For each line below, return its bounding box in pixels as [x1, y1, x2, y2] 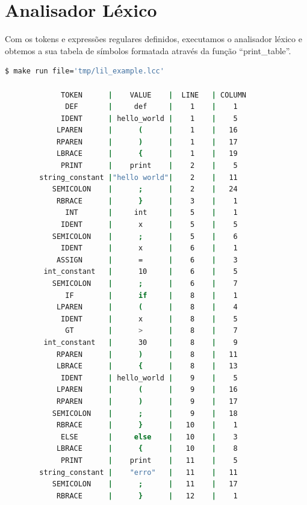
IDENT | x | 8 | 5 [61, 314, 238, 323]
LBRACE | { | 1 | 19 [56, 149, 238, 158]
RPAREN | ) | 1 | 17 [56, 137, 238, 146]
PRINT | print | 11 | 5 [61, 456, 238, 465]
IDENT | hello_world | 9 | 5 [61, 373, 238, 382]
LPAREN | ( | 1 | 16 [56, 126, 238, 135]
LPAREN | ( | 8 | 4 [56, 303, 238, 312]
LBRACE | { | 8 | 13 [56, 362, 238, 371]
